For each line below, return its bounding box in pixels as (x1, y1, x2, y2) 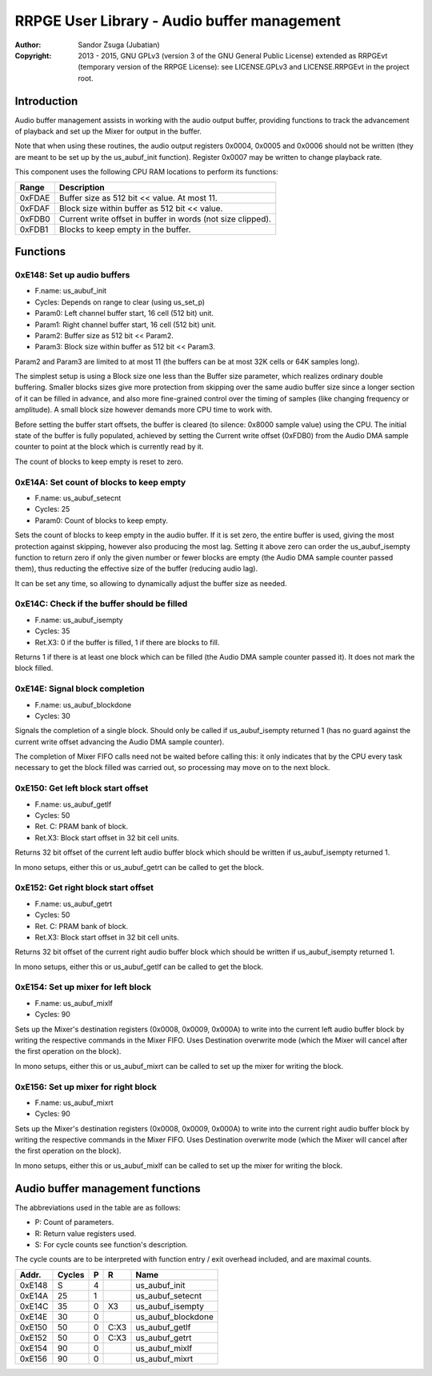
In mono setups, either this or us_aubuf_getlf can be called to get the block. (14, 962, 264, 971)
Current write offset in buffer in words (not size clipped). (58, 213, 272, 224)
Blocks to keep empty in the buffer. (58, 224, 191, 235)
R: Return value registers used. (34, 1228, 137, 1238)
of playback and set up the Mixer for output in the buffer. (14, 126, 202, 136)
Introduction (14, 94, 78, 108)
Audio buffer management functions (14, 1182, 202, 1195)
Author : (14, 40, 42, 50)
